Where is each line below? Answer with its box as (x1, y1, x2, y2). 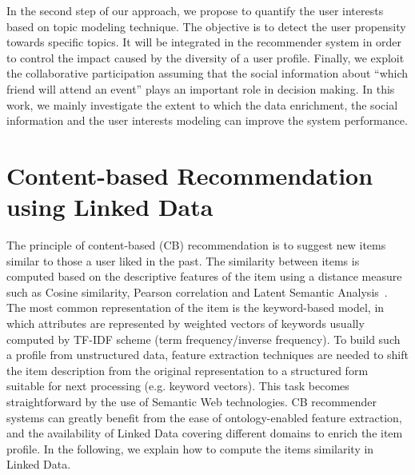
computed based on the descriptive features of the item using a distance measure (6, 268, 402, 285)
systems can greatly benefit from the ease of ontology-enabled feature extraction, (6, 409, 402, 425)
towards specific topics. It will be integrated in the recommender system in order (6, 34, 402, 50)
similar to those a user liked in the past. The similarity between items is (6, 252, 360, 269)
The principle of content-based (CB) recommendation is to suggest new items (6, 237, 386, 253)
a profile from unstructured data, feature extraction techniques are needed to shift (6, 346, 409, 363)
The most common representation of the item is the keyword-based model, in (6, 299, 385, 316)
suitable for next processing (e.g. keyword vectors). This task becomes (6, 377, 349, 394)
